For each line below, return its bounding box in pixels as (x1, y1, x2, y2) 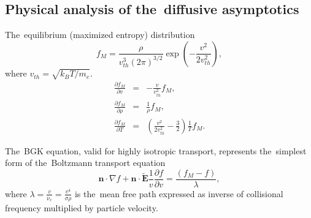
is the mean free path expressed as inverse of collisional (74, 187, 283, 200)
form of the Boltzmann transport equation (5, 156, 166, 169)
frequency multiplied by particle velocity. (5, 201, 158, 214)
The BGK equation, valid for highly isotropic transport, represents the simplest (5, 144, 307, 157)
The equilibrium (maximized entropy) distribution (5, 28, 195, 41)
